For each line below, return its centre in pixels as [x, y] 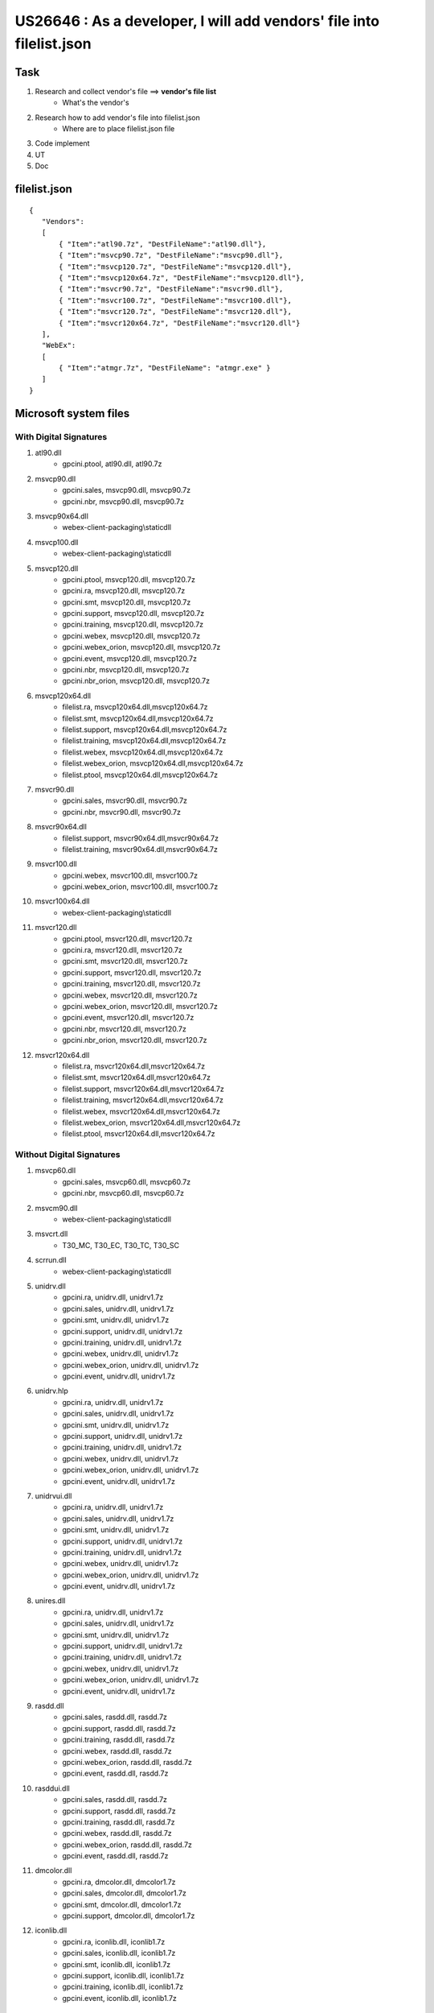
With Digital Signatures [61, 436]
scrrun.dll [51, 1260]
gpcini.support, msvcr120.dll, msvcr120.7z [132, 972]
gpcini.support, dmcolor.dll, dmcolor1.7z [129, 1916]
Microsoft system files [72, 413]
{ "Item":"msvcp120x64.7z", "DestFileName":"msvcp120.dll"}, [182, 277]
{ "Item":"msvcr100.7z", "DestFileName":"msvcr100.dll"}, [176, 300]
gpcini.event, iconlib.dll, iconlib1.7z [119, 1998]
